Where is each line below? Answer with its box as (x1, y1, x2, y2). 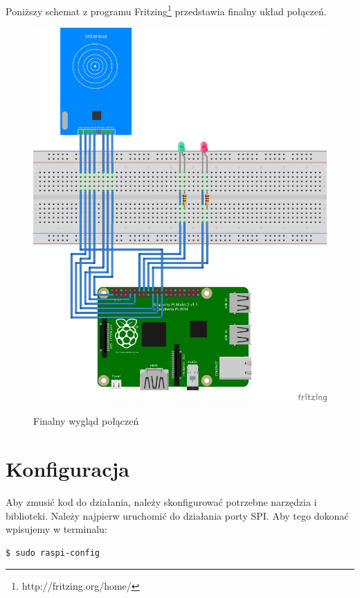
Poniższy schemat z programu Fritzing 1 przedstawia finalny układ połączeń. (6, 2, 327, 18)
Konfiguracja (6, 454, 129, 482)
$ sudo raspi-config (6, 547, 100, 558)
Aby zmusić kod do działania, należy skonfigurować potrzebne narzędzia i (6, 494, 317, 509)
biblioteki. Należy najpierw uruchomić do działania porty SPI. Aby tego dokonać (6, 508, 349, 522)
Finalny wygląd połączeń (33, 414, 139, 428)
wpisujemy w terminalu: (6, 522, 107, 536)
